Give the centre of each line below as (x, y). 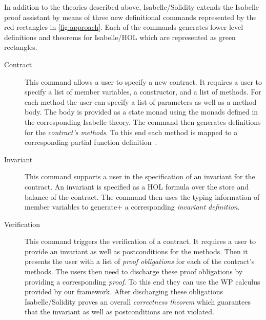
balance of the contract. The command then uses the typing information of (142, 196)
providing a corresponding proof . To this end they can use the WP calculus (142, 281)
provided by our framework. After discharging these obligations (124, 291)
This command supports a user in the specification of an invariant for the (140, 176)
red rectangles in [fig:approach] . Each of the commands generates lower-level (124, 27)
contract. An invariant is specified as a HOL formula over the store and (137, 186)
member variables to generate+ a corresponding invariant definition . (132, 207)
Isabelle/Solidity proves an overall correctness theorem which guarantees (138, 301)
